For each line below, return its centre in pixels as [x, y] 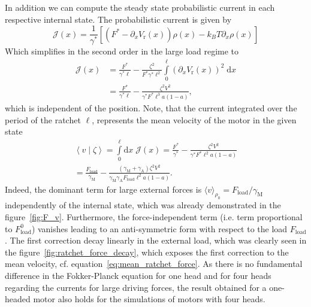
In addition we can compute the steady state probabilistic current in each [140, 7]
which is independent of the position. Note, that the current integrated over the [151, 107]
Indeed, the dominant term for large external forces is [103, 189]
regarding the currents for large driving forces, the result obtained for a [136, 287]
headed [18, 299]
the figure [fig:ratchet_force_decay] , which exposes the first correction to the [147, 252]
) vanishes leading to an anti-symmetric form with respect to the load [159, 228]
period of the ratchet [43, 119]
